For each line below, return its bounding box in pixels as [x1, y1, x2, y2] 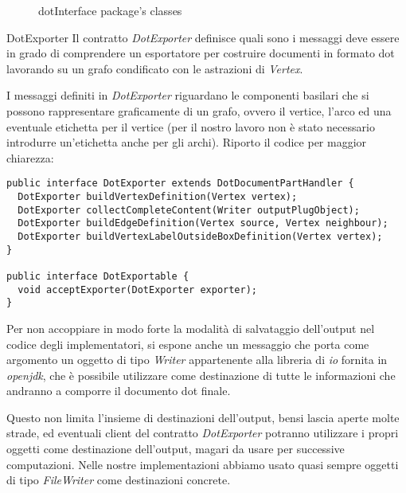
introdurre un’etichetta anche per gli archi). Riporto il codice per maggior [6, 134, 367, 151]
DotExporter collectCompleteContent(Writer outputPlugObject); [18, 204, 360, 216]
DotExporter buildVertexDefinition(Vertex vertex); [18, 191, 298, 202]
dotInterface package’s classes [38, 2, 182, 18]
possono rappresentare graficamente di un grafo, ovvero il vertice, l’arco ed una [6, 102, 392, 119]
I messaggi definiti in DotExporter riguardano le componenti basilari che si [6, 87, 369, 104]
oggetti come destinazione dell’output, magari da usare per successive [6, 440, 345, 457]
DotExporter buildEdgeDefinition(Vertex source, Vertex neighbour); [18, 217, 388, 229]
